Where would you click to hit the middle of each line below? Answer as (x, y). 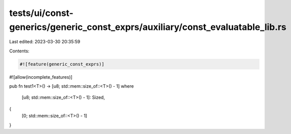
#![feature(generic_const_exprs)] (62, 64)
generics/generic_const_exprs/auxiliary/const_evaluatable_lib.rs (148, 27)
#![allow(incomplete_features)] (41, 77)
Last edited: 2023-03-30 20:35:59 (45, 42)
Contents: (19, 51)
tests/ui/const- (41, 13)
